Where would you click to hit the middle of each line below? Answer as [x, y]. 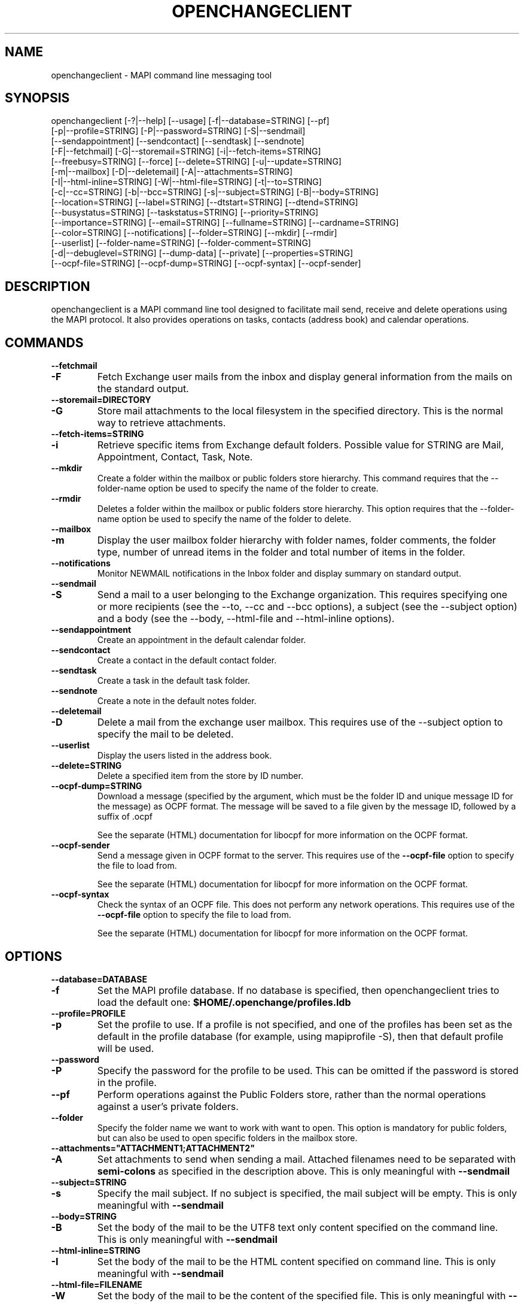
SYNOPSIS [37, 98]
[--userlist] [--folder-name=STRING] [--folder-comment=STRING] [181, 243]
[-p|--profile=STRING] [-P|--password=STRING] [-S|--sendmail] [178, 131]
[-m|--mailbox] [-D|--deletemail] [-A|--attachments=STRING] [172, 172]
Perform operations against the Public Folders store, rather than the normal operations [292, 1094]
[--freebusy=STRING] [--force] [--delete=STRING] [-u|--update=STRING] [196, 162]
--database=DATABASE [99, 979]
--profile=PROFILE [88, 1013]
